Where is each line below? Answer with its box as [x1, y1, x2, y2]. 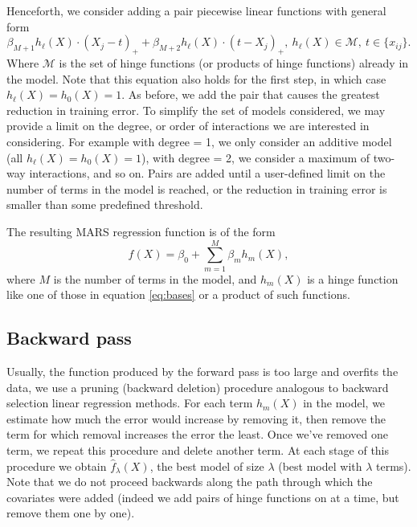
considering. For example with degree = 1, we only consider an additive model [6, 133, 392, 149]
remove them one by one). [6, 505, 135, 521]
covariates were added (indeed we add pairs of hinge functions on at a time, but [6, 488, 399, 505]
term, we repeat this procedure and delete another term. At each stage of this [6, 442, 390, 458]
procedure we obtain [6, 457, 107, 474]
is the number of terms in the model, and [53, 270, 257, 287]
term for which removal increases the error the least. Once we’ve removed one [6, 426, 388, 443]
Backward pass [6, 325, 132, 350]
